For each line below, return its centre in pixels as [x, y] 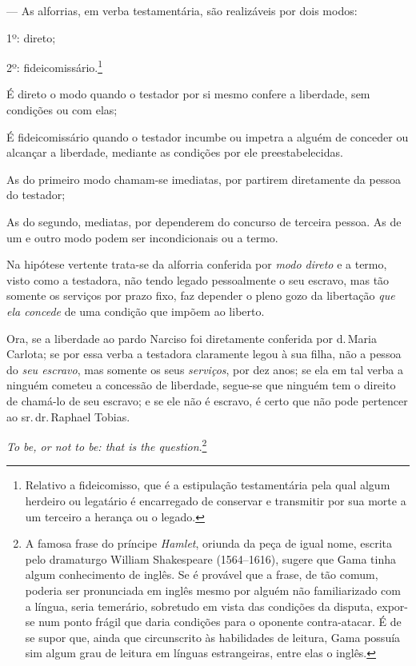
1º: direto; [31, 37]
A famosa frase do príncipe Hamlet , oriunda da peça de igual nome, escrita [209, 543]
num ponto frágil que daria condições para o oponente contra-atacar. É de [220, 622]
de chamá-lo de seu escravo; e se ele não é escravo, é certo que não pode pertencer [207, 400]
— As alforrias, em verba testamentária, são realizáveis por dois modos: [182, 10]
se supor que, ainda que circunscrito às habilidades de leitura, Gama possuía [213, 637]
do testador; [36, 195]
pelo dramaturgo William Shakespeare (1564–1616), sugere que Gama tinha [210, 558]
